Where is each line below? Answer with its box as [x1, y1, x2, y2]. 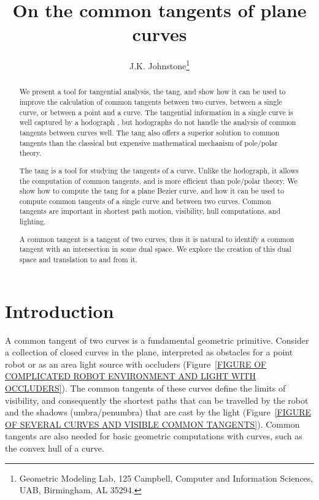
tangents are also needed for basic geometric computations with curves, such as [5, 430, 302, 442]
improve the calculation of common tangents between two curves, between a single [19, 97, 282, 107]
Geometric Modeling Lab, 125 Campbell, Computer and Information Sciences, [19, 471, 313, 484]
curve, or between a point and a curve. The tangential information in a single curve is [19, 107, 293, 117]
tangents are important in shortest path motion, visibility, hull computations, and [19, 206, 281, 216]
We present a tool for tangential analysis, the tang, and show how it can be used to [19, 86, 286, 97]
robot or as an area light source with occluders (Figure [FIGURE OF [5, 357, 267, 370]
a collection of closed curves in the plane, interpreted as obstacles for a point [5, 346, 293, 358]
